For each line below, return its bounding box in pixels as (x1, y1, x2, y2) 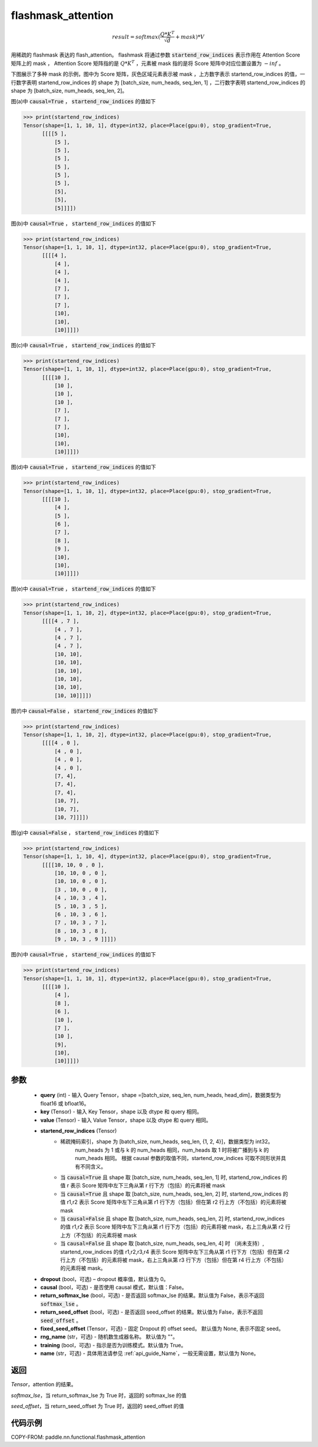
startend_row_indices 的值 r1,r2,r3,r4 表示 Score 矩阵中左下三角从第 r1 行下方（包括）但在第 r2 (60, 1248, 290, 1255)
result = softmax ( (112, 34, 161, 41)
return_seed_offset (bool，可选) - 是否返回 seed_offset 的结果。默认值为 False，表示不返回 (40, 1308, 263, 1316)
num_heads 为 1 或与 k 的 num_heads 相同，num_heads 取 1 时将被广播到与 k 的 (75, 1146, 269, 1154)
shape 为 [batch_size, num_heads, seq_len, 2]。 (11, 87, 128, 94)
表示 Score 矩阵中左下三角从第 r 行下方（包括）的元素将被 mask (70, 1182, 226, 1189)
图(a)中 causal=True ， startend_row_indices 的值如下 (11, 98, 156, 105)
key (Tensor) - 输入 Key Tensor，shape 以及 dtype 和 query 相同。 (40, 1108, 203, 1115)
